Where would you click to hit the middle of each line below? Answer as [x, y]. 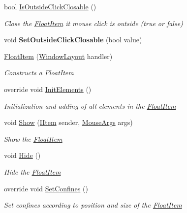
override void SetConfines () [46, 188]
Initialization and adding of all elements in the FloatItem [90, 106]
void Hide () [22, 155]
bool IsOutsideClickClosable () [50, 6]
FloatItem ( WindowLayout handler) [58, 56]
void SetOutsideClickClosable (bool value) [73, 40]
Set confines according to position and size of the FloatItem [93, 205]
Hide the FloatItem [32, 171]
